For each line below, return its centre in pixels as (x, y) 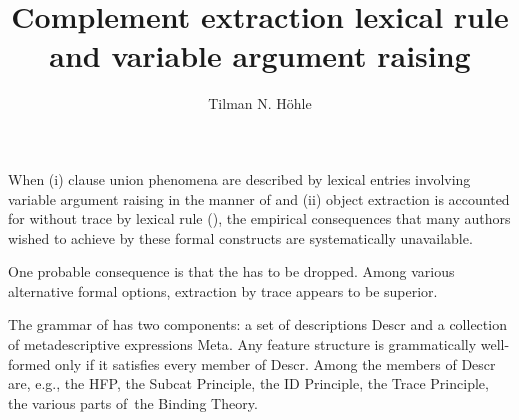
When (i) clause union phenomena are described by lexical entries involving (239, 178)
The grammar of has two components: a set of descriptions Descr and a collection (257, 324)
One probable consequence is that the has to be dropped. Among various (231, 271)
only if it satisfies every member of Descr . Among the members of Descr (275, 363)
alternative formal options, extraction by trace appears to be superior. (223, 290)
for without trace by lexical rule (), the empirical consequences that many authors (259, 218)
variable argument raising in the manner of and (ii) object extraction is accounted (259, 198)
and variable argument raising (260, 55)
